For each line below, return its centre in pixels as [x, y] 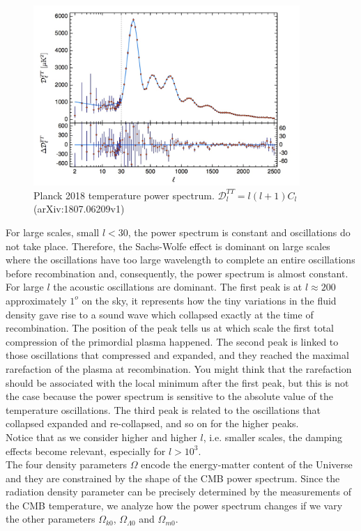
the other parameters [51, 519]
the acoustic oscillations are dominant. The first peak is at [178, 287]
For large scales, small [53, 232]
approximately [36, 300]
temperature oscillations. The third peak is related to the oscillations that [163, 409]
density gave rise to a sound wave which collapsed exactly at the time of [160, 314]
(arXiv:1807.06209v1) [79, 209]
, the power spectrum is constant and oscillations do [239, 232]
